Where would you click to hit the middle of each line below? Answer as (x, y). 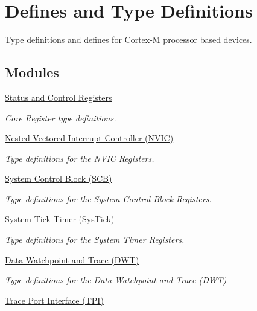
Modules (32, 72)
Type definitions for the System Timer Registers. (95, 239)
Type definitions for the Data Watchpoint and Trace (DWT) (116, 280)
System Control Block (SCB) (59, 178)
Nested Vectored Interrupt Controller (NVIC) (89, 138)
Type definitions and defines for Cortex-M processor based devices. (128, 40)
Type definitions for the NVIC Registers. (80, 158)
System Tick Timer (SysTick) (60, 219)
